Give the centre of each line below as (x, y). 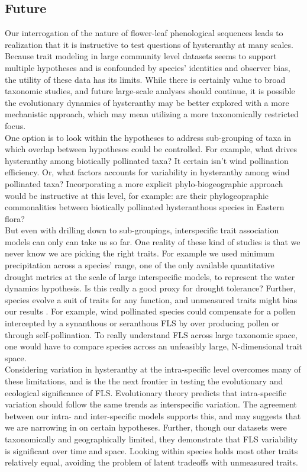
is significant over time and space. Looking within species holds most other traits (151, 450)
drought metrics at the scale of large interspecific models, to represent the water (150, 276)
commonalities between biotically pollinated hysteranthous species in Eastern (145, 207)
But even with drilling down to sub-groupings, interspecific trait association (142, 230)
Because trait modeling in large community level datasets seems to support (141, 56)
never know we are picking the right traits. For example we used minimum (140, 253)
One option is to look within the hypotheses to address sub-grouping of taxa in (148, 137)
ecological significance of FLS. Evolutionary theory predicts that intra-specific (146, 392)
